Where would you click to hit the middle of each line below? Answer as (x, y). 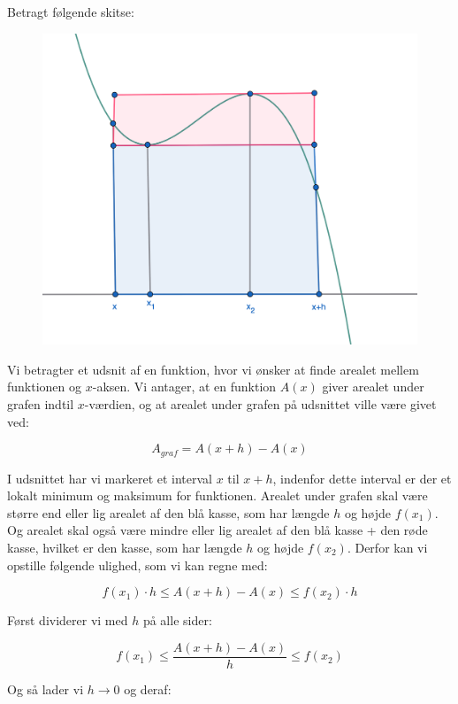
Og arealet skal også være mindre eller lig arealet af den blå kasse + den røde (218, 530)
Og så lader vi (46, 689)
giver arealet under (373, 387)
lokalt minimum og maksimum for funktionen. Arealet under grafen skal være (218, 495)
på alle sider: (177, 620)
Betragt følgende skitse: (71, 12)
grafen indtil (41, 403)
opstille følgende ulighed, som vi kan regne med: (137, 565)
